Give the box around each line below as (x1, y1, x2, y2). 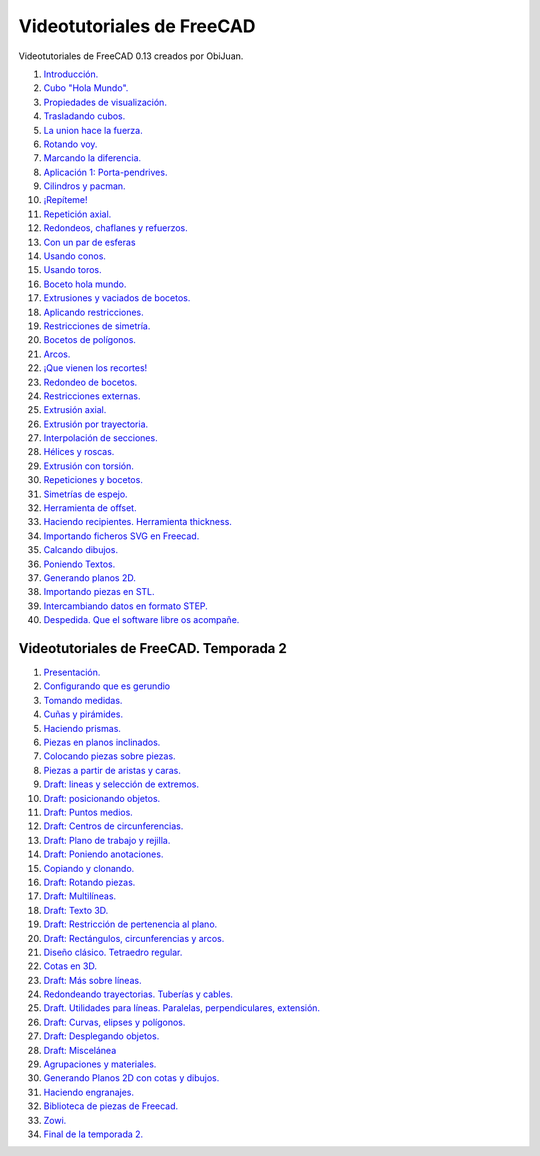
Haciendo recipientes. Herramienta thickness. (43, 516, 232, 528)
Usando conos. (43, 250, 107, 262)
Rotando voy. (43, 138, 98, 150)
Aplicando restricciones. (43, 306, 144, 318)
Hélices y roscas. (43, 446, 115, 458)
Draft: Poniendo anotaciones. (43, 848, 164, 860)
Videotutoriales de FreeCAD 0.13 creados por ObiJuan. (18, 50, 244, 62)
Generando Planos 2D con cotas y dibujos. (43, 1072, 220, 1084)
